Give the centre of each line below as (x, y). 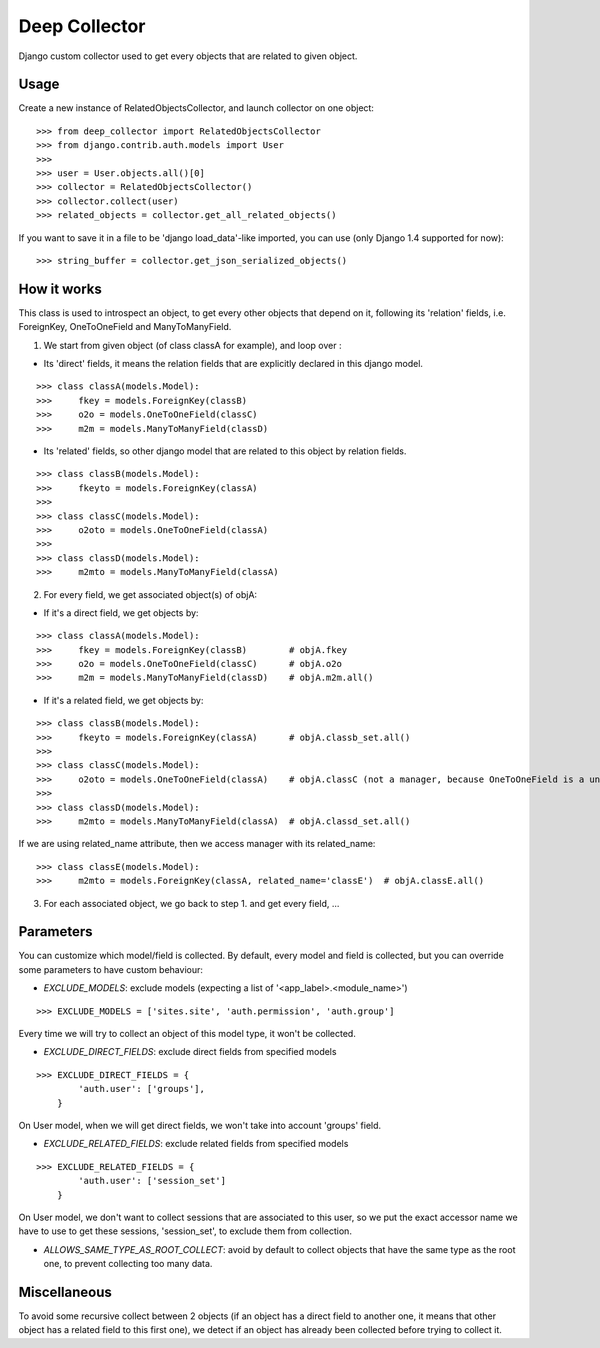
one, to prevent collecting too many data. (128, 1264)
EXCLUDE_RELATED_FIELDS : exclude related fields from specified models (196, 1144)
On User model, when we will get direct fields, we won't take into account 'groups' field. (200, 1125)
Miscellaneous (65, 1291)
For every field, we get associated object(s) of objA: (150, 594)
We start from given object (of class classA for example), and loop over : (192, 345)
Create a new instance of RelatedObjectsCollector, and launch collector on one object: (196, 108)
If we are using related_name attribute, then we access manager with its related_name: (197, 844)
